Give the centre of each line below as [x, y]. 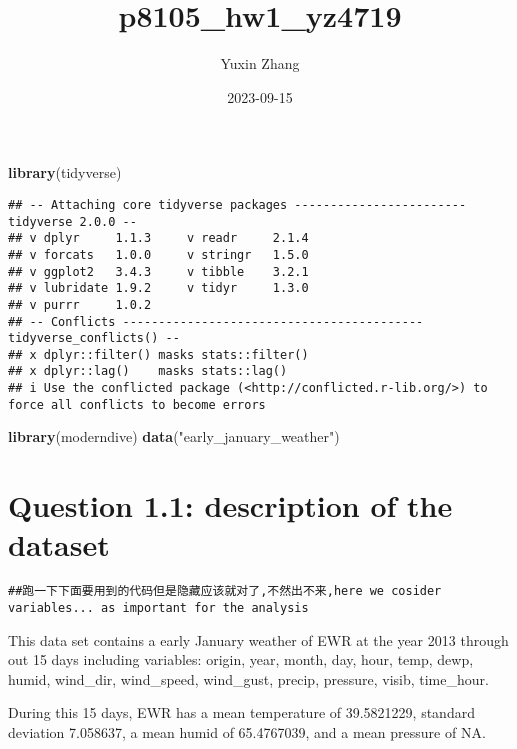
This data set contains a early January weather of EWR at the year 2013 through [258, 639]
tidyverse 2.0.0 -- [72, 221]
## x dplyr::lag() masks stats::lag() [148, 371]
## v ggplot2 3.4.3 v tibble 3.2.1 [158, 271]
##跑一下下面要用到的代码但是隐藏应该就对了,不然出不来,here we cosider [225, 591]
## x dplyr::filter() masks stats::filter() [158, 354]
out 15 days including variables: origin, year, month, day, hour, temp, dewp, [241, 659]
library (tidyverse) [65, 172]
